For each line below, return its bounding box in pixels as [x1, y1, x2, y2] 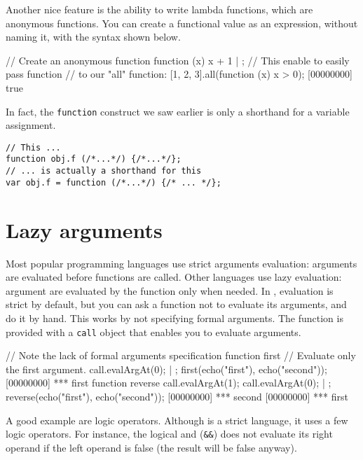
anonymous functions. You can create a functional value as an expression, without [6, 15, 358, 30]
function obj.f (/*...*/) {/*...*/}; [6, 154, 181, 165]
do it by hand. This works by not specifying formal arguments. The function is [6, 310, 343, 325]
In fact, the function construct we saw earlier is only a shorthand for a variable [6, 104, 350, 118]
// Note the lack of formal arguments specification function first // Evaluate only [6, 348, 356, 363]
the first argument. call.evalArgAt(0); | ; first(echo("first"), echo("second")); [6, 361, 327, 376]
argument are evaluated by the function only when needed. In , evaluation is [6, 283, 334, 298]
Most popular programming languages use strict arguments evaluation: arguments [6, 256, 357, 270]
